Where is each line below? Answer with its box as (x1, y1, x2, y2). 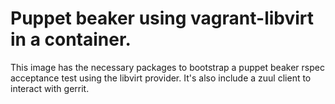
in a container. (10, 28, 132, 51)
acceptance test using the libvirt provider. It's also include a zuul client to (10, 72, 312, 84)
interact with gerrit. (10, 82, 90, 94)
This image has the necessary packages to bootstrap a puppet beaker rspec (10, 61, 325, 73)
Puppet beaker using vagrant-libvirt (10, 7, 315, 30)
